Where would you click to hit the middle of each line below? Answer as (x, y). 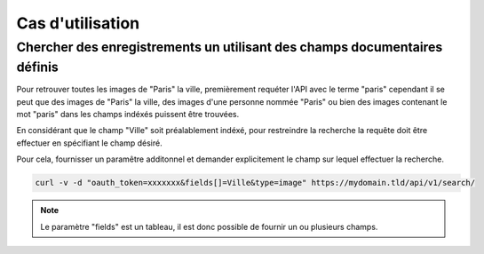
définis (38, 67)
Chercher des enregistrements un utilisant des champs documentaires (230, 47)
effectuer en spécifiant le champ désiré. (90, 143)
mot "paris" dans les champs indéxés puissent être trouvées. (128, 115)
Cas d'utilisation (78, 23)
